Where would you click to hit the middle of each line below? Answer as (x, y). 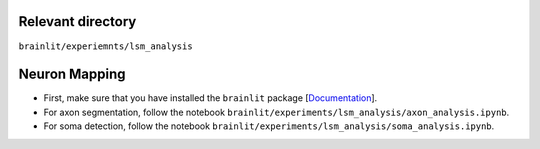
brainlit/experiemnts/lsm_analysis (106, 46)
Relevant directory (77, 21)
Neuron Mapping (72, 74)
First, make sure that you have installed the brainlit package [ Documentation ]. (210, 98)
